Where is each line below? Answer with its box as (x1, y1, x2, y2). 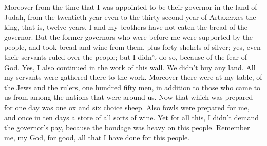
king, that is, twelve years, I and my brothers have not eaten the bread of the (4, 22, 248, 32)
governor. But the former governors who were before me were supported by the (4, 31, 253, 42)
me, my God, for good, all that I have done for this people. (4, 132, 190, 142)
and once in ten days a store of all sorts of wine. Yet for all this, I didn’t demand (4, 112, 259, 122)
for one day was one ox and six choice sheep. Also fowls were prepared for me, (4, 101, 250, 112)
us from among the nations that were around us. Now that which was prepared (4, 92, 253, 102)
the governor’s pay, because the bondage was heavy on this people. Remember (4, 122, 250, 133)
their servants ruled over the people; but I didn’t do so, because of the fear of (4, 51, 247, 62)
